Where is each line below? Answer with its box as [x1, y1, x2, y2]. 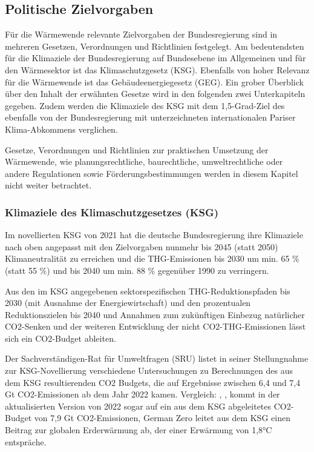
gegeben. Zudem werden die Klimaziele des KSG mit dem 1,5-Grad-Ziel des [5, 99, 285, 111]
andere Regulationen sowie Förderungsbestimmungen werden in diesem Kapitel [5, 167, 298, 179]
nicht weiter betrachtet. [5, 179, 92, 191]
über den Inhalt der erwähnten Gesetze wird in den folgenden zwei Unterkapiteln [5, 87, 306, 100]
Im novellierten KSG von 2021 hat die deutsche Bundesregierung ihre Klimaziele [5, 228, 303, 241]
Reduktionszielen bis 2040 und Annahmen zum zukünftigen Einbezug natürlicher [5, 308, 305, 321]
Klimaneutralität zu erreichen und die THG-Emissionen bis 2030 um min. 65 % [5, 252, 299, 265]
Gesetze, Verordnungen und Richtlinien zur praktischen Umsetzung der [5, 143, 269, 156]
